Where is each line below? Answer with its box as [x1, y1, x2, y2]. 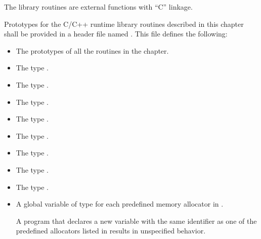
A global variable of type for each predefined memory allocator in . [16, 198, 224, 209]
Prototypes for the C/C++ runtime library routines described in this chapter [4, 18, 244, 29]
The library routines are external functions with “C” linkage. [4, 2, 193, 12]
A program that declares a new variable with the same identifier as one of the [16, 215, 257, 226]
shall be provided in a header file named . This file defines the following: [4, 28, 228, 39]
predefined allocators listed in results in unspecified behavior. [16, 225, 206, 236]
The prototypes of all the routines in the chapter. [16, 45, 169, 56]
